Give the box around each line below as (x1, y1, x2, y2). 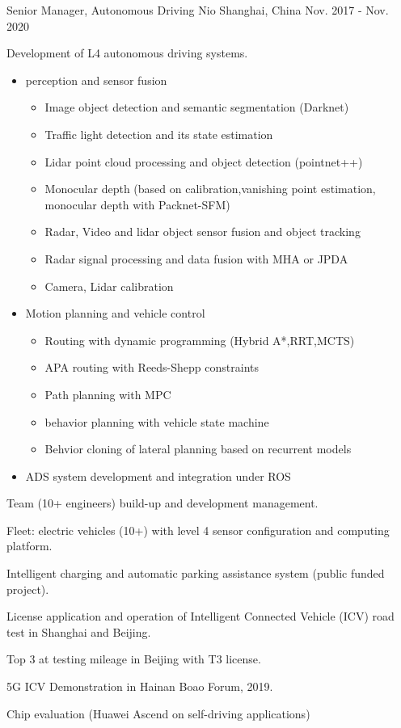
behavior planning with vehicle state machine (44, 413, 269, 430)
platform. (6, 537, 53, 554)
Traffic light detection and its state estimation (44, 125, 273, 142)
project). (6, 580, 49, 597)
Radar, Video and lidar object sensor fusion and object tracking (44, 223, 361, 240)
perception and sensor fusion (25, 71, 167, 88)
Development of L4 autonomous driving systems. (6, 44, 248, 61)
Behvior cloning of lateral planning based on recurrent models (44, 440, 352, 457)
